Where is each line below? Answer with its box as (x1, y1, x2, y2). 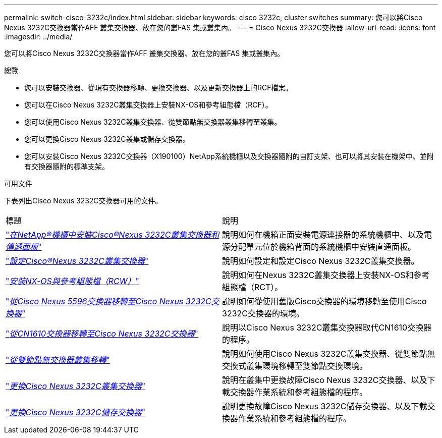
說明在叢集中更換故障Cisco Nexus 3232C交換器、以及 (222, 375, 427, 385)
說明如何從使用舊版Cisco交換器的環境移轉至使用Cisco (222, 296, 427, 306)
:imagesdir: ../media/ (4, 32, 73, 41)
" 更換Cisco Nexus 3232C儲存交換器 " (6, 407, 146, 417)
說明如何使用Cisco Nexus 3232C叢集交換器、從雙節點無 (222, 349, 435, 359)
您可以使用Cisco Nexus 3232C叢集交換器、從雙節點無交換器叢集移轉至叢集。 (24, 118, 282, 126)
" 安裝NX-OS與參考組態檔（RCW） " (6, 276, 139, 286)
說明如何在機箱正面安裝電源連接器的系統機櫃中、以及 (222, 230, 424, 240)
